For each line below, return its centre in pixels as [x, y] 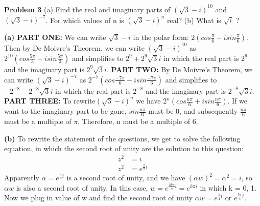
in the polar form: [161, 37]
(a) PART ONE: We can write [55, 37]
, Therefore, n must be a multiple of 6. [138, 121]
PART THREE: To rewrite [50, 101]
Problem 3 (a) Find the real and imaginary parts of [87, 9]
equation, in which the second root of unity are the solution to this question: [124, 148]
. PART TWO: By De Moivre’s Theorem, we [180, 69]
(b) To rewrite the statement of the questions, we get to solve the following [122, 138]
